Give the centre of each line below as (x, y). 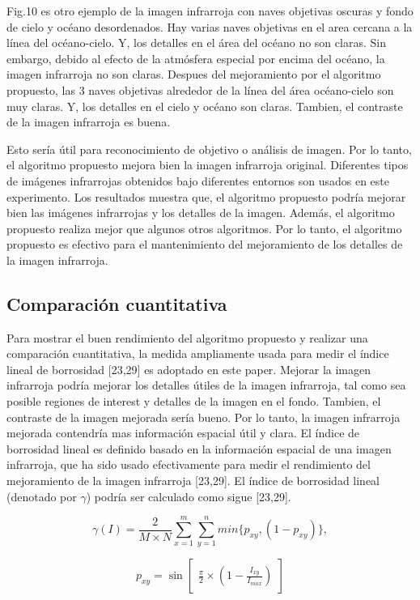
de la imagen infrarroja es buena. (89, 122)
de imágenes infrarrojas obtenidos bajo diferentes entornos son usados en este (198, 180)
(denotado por (42, 496)
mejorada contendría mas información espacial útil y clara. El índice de (183, 433)
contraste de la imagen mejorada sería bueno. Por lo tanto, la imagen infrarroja (204, 417)
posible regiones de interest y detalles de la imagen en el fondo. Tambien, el (194, 401)
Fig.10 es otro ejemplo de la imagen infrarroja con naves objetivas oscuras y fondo (210, 11)
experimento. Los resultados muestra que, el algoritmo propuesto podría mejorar (206, 196)
